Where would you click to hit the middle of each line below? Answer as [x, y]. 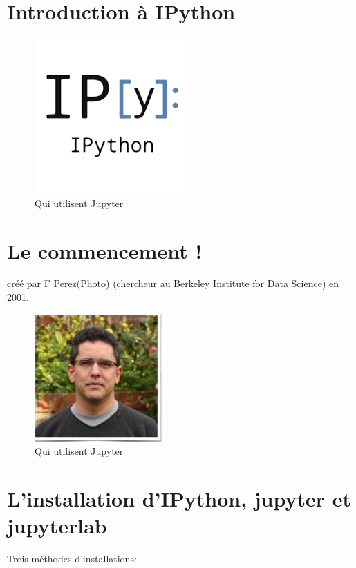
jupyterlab [57, 526]
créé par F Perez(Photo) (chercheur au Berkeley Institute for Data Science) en [173, 283]
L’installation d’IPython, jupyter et [179, 498]
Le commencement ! [105, 250]
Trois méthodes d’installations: [72, 559]
